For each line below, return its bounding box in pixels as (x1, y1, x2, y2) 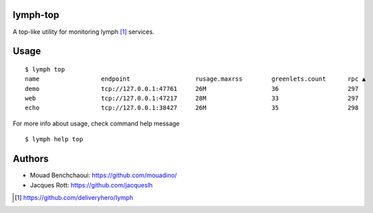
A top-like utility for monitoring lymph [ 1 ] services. (12, 28, 155, 36)
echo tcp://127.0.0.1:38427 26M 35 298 (25, 104, 359, 112)
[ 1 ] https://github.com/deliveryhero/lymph (14, 193, 134, 201)
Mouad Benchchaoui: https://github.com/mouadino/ (30, 171, 178, 179)
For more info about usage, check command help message (12, 119, 180, 128)
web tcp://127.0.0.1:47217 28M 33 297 (25, 94, 359, 103)
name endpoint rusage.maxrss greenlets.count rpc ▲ (25, 75, 366, 83)
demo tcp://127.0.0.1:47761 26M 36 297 (25, 85, 359, 92)
